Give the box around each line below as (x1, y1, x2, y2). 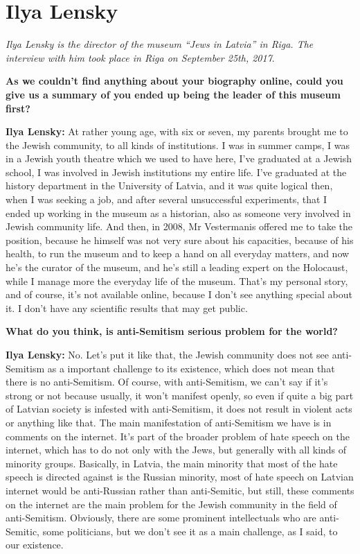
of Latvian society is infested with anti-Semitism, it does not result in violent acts (6, 401, 352, 416)
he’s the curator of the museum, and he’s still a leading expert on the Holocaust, (6, 260, 348, 275)
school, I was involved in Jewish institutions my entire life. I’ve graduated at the (6, 164, 347, 179)
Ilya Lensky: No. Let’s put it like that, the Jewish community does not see (6, 347, 330, 361)
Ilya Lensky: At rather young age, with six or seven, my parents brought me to (6, 124, 348, 139)
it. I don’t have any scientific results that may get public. (6, 300, 248, 315)
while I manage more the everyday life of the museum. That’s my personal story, (6, 273, 348, 288)
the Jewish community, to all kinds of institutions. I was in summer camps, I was (6, 137, 350, 152)
